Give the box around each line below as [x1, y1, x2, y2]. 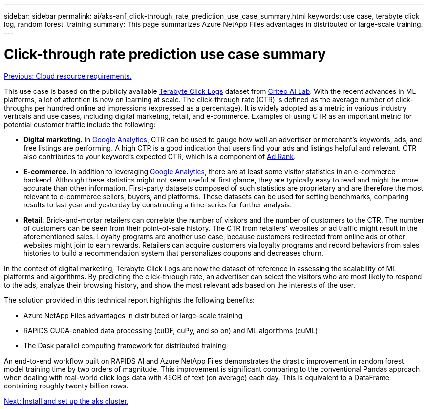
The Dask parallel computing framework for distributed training [23, 341, 226, 350]
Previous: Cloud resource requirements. [4, 71, 132, 80]
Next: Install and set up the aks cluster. [4, 396, 128, 405]
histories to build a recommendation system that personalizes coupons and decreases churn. [23, 249, 323, 257]
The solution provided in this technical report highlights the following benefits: [4, 295, 255, 304]
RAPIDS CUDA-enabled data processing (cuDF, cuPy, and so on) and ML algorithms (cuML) [23, 326, 318, 335]
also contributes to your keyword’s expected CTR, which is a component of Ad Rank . [23, 152, 296, 160]
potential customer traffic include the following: [4, 120, 156, 129]
